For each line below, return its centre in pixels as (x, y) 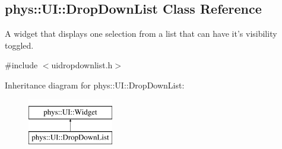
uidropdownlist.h (82, 65)
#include (21, 65)
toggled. (19, 45)
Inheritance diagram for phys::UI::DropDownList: (95, 85)
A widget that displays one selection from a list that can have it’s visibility (141, 34)
